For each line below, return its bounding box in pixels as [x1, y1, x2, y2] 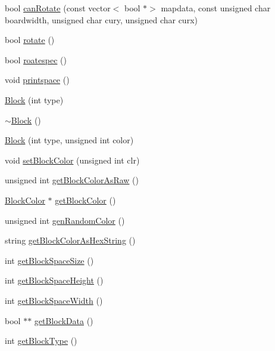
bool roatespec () [5, 53, 67, 66]
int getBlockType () [5, 334, 77, 347]
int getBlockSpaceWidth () [5, 294, 103, 306]
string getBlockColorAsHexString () [5, 234, 136, 247]
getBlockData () [34, 314, 93, 327]
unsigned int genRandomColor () [5, 214, 125, 226]
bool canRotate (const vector [5, 2, 111, 14]
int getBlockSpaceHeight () [5, 274, 104, 287]
